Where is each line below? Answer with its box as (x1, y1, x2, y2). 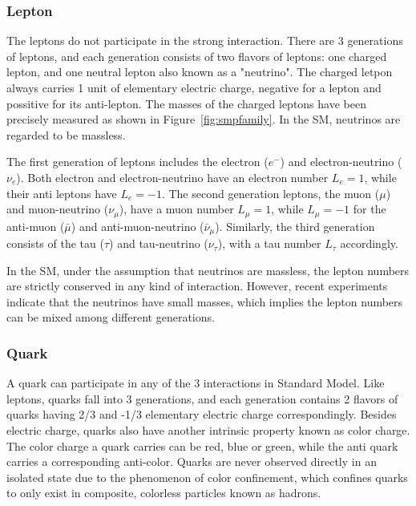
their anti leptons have (6, 184, 117, 201)
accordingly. (340, 235, 398, 252)
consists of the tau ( (6, 235, 104, 252)
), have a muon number (119, 200, 234, 217)
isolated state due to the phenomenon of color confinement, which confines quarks (6, 468, 408, 485)
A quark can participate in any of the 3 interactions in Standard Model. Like (6, 374, 385, 391)
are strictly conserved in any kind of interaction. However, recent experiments (6, 277, 388, 294)
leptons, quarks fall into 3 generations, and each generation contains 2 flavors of (6, 390, 398, 407)
